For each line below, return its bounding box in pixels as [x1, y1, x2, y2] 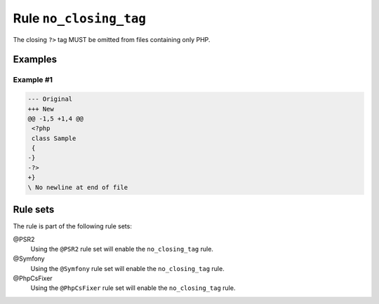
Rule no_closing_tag [13, 11, 147, 26]
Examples [13, 53, 58, 66]
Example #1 [13, 75, 53, 85]
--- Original [27, 95, 73, 103]
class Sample [32, 134, 77, 142]
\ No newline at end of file [27, 183, 128, 191]
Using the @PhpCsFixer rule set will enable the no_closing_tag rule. [30, 284, 236, 292]
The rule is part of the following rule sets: [13, 222, 133, 230]
